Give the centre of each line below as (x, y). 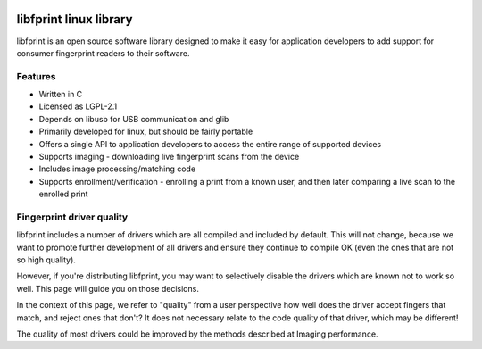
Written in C (61, 95)
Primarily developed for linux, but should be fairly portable (146, 132)
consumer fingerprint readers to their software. (103, 53)
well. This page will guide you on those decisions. (108, 288)
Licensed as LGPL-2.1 (78, 106)
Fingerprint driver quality (72, 217)
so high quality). (46, 260)
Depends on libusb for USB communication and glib (134, 119)
